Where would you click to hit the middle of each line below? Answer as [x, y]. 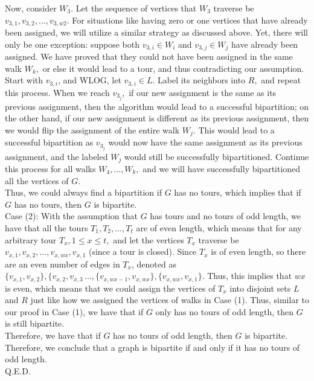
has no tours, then [48, 204]
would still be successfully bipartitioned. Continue [216, 156]
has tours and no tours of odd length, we [225, 216]
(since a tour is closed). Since [143, 251]
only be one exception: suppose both [72, 44]
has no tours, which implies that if [238, 192]
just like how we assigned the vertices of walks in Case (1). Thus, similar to [170, 300]
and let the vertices [149, 239]
